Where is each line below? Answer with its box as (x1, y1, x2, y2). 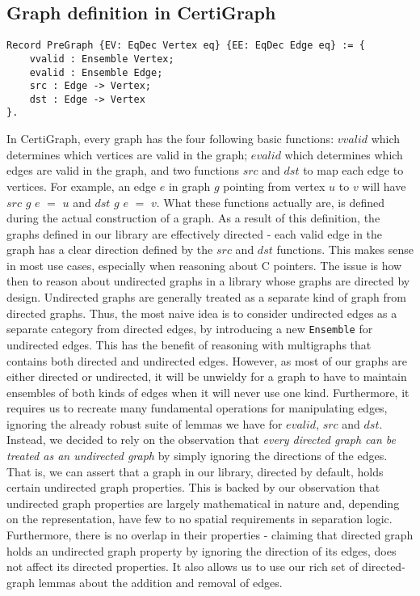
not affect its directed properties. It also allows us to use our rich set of (6, 558, 359, 575)
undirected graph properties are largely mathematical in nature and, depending (6, 494, 400, 511)
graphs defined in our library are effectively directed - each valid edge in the (6, 225, 383, 242)
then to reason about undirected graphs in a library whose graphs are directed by (6, 273, 410, 290)
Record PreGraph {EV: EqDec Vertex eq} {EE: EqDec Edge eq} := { (6, 40, 365, 52)
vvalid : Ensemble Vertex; (29, 53, 174, 65)
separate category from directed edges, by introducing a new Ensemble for (6, 320, 373, 337)
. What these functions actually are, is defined (156, 193, 384, 210)
